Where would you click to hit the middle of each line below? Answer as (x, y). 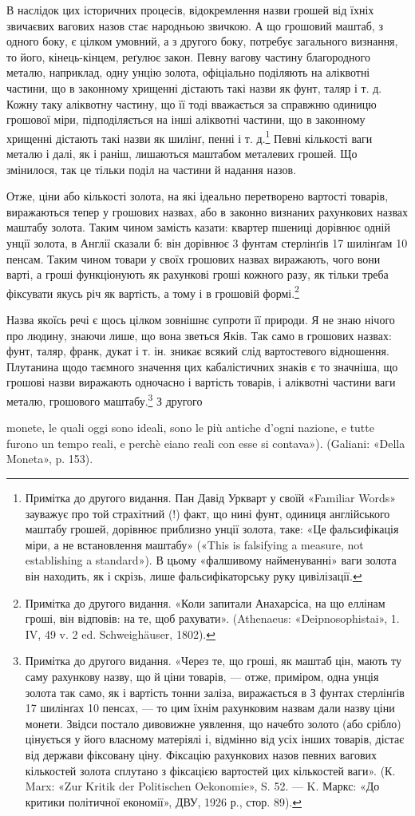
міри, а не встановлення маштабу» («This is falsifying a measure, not (194, 544)
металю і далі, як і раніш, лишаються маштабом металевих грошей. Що (182, 153)
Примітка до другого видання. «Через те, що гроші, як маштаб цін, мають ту (213, 661)
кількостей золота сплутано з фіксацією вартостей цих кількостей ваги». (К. (210, 770)
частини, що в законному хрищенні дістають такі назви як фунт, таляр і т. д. (194, 87)
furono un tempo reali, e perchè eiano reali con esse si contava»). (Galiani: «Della (206, 443)
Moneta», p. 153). (50, 459)
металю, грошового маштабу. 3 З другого (105, 399)
